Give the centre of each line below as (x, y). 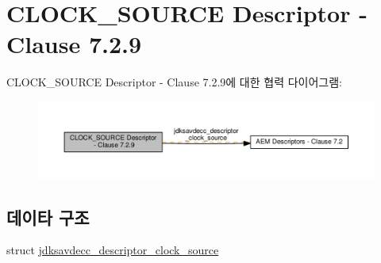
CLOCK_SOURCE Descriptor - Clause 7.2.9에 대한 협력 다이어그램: (175, 82)
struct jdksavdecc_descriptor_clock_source (113, 250)
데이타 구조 (48, 217)
